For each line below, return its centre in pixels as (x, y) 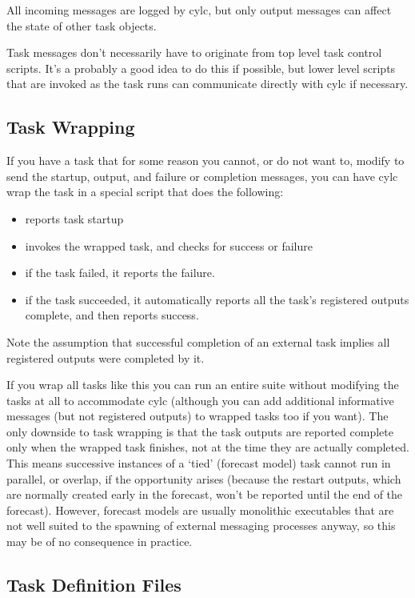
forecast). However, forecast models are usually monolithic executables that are (200, 510)
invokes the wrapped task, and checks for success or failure (169, 245)
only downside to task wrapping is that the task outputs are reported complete (200, 431)
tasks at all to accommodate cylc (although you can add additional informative (200, 400)
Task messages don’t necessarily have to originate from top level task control (194, 52)
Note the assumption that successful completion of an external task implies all (198, 341)
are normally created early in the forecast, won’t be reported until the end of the (205, 494)
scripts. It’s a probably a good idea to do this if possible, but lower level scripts (201, 68)
